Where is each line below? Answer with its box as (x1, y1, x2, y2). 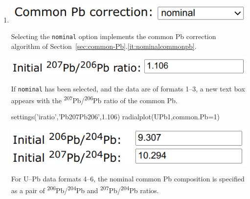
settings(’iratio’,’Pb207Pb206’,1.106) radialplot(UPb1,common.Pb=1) (11, 111, 220, 122)
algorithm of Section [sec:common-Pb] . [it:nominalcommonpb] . (11, 41, 197, 51)
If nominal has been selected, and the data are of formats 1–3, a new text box (11, 84, 245, 94)
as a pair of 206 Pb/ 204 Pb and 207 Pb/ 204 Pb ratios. (11, 183, 159, 195)
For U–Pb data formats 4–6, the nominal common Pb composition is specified (11, 174, 245, 184)
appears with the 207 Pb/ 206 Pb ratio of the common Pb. (11, 94, 178, 105)
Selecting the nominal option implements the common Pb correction (11, 31, 216, 41)
